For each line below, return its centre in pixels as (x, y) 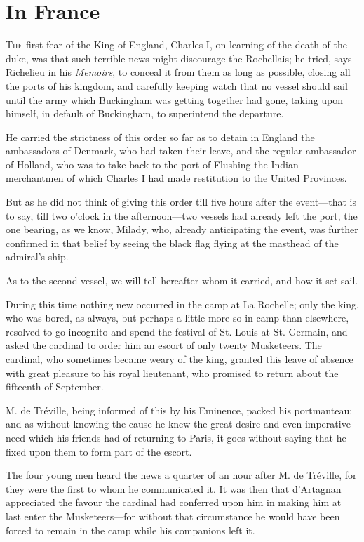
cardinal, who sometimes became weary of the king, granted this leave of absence (180, 359)
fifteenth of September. (55, 386)
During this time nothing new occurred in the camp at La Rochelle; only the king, (183, 304)
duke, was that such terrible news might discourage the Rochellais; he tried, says (179, 58)
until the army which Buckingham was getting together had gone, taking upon (175, 99)
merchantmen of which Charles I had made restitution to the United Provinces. (176, 178)
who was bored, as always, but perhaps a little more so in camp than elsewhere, (177, 318)
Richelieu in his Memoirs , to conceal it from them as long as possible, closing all (178, 72)
